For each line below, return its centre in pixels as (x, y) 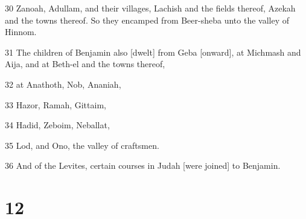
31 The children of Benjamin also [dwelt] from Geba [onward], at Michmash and (153, 52)
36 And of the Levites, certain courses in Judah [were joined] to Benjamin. (143, 165)
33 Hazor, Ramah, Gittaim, (56, 104)
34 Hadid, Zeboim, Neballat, (57, 125)
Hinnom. (21, 32)
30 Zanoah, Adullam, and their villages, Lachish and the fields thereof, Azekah (150, 8)
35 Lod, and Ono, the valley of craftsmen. (82, 145)
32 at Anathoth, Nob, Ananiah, (63, 84)
